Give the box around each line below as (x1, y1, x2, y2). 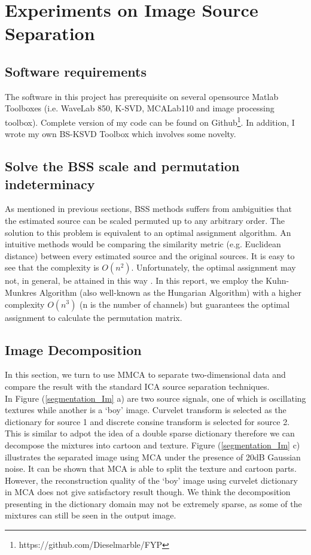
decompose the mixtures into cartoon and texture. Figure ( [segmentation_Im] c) (5, 438, 300, 451)
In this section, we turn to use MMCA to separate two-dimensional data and (5, 368, 286, 381)
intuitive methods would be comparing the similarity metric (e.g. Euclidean (5, 238, 281, 250)
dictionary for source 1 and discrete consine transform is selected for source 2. (5, 415, 290, 427)
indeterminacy (5, 174, 95, 193)
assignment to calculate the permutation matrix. (5, 311, 182, 323)
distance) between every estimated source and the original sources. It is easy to (5, 249, 295, 262)
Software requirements (5, 62, 147, 80)
